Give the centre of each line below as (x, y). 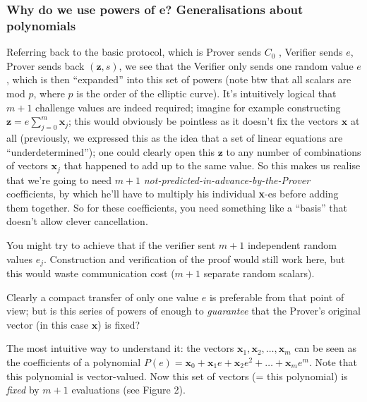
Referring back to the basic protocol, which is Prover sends (134, 52)
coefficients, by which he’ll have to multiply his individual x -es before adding (173, 194)
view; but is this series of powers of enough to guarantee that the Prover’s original (183, 311)
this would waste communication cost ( (91, 273)
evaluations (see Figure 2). (128, 390)
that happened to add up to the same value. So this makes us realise (212, 165)
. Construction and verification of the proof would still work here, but (194, 258)
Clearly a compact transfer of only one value (103, 297)
